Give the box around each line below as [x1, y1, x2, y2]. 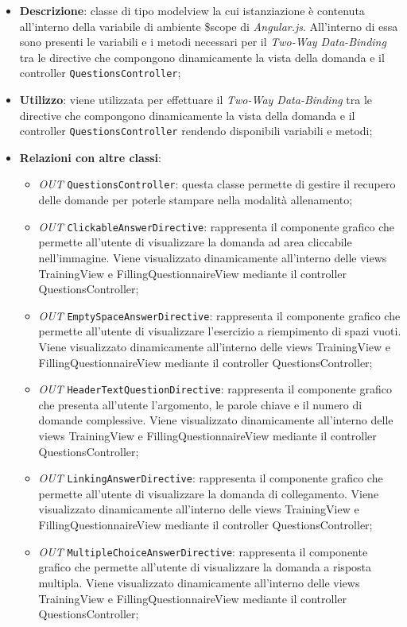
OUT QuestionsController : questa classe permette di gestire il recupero [38, 176, 396, 192]
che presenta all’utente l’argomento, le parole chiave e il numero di [38, 396, 362, 412]
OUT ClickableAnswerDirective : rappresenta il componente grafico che [38, 218, 394, 234]
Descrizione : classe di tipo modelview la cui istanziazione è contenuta [19, 2, 365, 18]
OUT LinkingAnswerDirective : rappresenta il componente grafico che [38, 470, 383, 486]
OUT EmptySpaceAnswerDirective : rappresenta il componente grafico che [38, 307, 401, 323]
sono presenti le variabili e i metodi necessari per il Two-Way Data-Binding [19, 33, 386, 50]
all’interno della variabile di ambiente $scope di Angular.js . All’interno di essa [19, 17, 398, 34]
